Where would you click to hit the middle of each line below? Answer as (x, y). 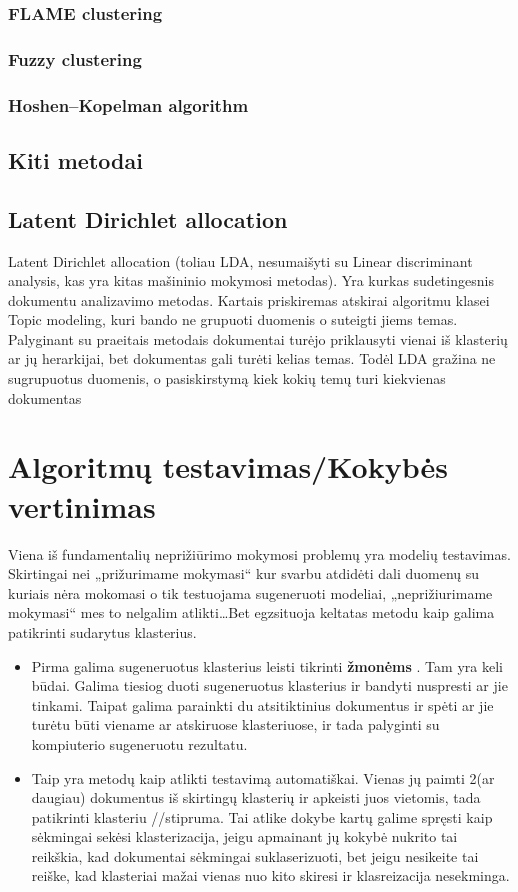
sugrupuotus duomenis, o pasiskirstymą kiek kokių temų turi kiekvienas (227, 378)
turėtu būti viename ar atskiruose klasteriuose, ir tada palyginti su (235, 724)
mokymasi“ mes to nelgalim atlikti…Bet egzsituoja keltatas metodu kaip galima (251, 612)
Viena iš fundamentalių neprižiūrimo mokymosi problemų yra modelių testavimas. (259, 553)
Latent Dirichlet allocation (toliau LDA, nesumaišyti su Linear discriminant (240, 260)
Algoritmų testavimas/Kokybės (228, 466)
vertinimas (82, 505)
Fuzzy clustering (75, 58)
